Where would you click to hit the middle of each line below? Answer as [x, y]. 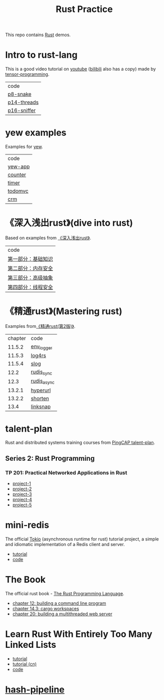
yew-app [19, 166]
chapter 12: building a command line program [59, 603]
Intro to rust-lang [41, 55]
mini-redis [27, 525]
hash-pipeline [35, 690]
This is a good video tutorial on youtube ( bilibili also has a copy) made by [81, 69]
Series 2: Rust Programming [50, 458]
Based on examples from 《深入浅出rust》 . [48, 238]
